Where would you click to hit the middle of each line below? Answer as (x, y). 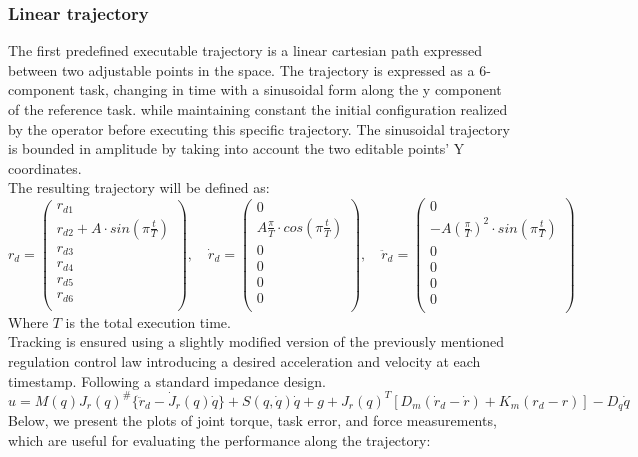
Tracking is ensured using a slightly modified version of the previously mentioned (256, 341)
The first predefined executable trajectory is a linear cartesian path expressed (245, 50)
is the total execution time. (148, 321)
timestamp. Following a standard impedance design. (167, 380)
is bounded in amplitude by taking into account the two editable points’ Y (236, 148)
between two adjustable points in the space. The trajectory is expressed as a (241, 69)
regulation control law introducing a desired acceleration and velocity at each (244, 360)
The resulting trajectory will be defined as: (139, 187)
